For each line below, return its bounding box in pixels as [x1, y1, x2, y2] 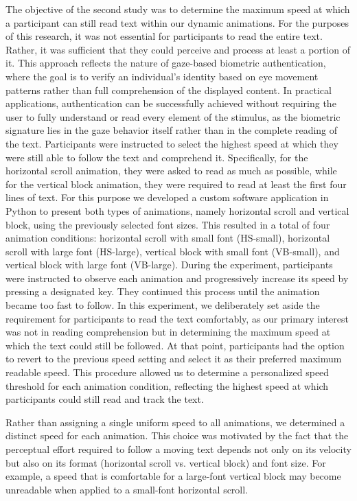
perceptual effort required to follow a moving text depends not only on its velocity [5, 442, 352, 456]
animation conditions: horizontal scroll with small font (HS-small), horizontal [5, 231, 330, 245]
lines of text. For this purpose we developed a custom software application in [5, 190, 329, 205]
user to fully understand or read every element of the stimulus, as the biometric [5, 109, 341, 124]
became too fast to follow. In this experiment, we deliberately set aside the [5, 298, 320, 312]
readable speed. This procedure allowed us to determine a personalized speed [5, 365, 330, 380]
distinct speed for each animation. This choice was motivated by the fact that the [5, 428, 349, 443]
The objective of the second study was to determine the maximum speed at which [5, 2, 350, 16]
